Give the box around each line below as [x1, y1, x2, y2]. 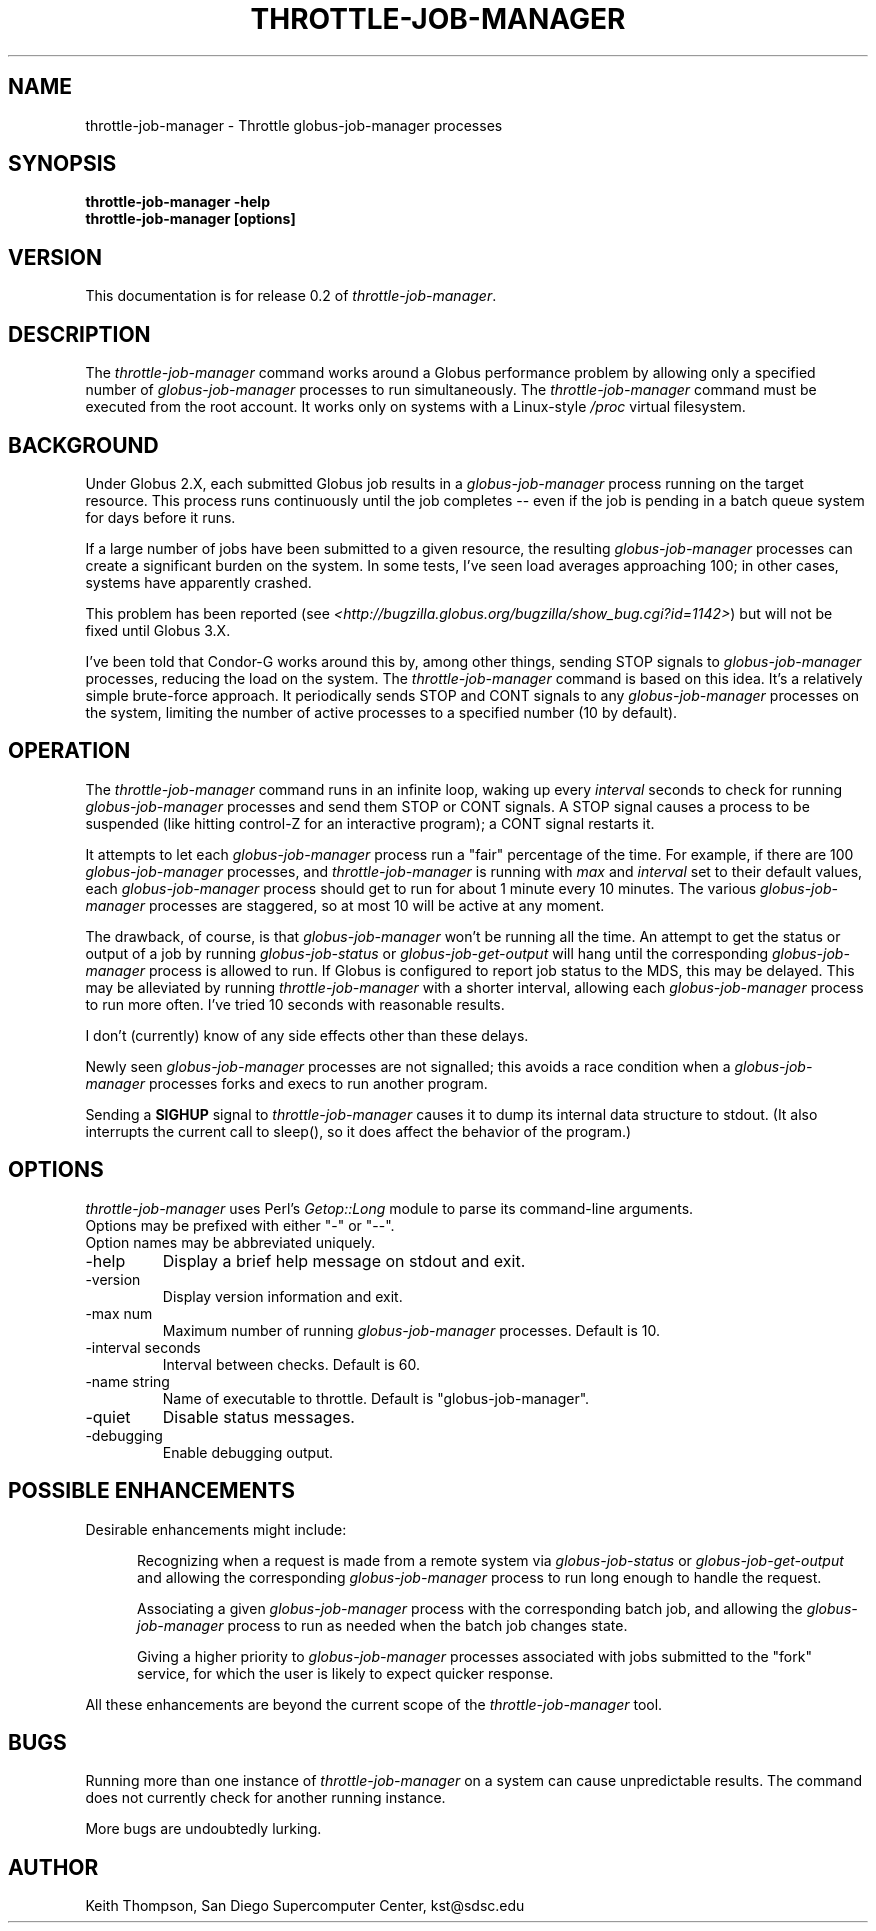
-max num [85, 1304, 153, 1322]
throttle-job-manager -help [85, 193, 270, 211]
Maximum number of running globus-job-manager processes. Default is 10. [162, 1321, 661, 1339]
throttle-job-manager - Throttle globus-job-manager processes [85, 116, 503, 134]
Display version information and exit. [162, 1287, 403, 1305]
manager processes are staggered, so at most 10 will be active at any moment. [85, 896, 605, 914]
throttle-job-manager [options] [85, 210, 296, 228]
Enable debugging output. [162, 1443, 334, 1461]
